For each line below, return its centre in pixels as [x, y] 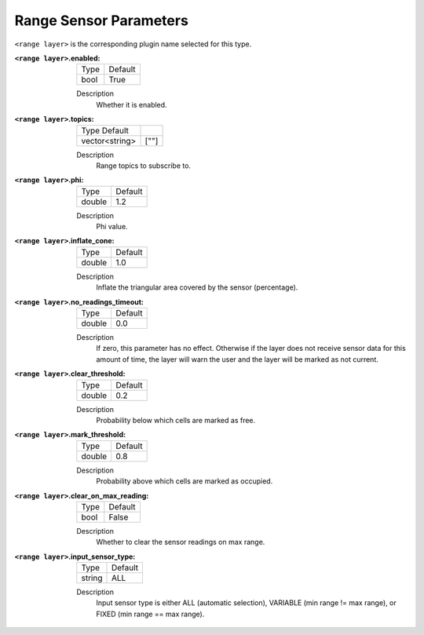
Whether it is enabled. [132, 104]
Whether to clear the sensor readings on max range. [181, 542]
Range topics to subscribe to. [144, 166]
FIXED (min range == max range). [150, 614]
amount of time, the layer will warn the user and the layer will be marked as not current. [237, 359]
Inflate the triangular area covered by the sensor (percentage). [197, 287]
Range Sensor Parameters [101, 20]
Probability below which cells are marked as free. [176, 420]
